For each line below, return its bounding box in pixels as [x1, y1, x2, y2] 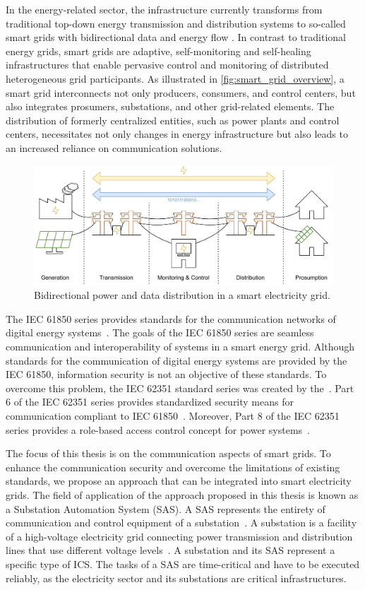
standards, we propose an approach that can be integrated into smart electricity [6, 473, 352, 488]
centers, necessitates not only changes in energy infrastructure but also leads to [6, 126, 348, 141]
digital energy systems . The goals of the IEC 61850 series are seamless [6, 325, 314, 340]
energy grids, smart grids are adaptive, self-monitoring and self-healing [6, 43, 311, 58]
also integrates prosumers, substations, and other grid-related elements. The [6, 99, 335, 114]
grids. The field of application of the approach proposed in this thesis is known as [6, 488, 359, 502]
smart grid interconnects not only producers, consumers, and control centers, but [6, 85, 356, 100]
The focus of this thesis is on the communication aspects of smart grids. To [6, 446, 331, 461]
